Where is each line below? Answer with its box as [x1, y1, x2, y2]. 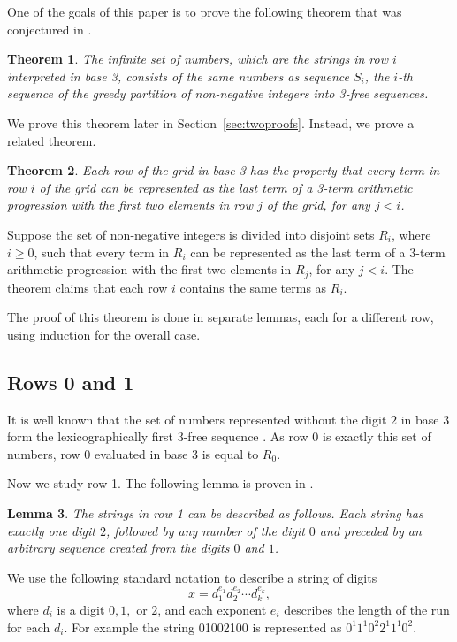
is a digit [57, 600, 105, 618]
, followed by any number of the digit [105, 521, 305, 539]
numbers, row [7, 444, 80, 462]
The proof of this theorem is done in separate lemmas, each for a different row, [7, 308, 434, 326]
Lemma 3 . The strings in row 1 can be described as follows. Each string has [7, 503, 423, 522]
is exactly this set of [323, 427, 431, 446]
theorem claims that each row [7, 278, 168, 296]
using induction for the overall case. [7, 325, 201, 343]
